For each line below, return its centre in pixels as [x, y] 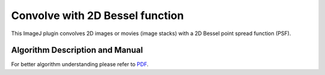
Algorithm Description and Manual [77, 50]
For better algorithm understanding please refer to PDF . [80, 64]
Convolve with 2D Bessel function [97, 15]
